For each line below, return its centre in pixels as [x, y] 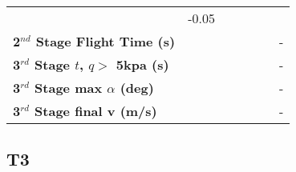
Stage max [69, 88]
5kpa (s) [142, 64]
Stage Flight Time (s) [105, 41]
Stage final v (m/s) [96, 111]
